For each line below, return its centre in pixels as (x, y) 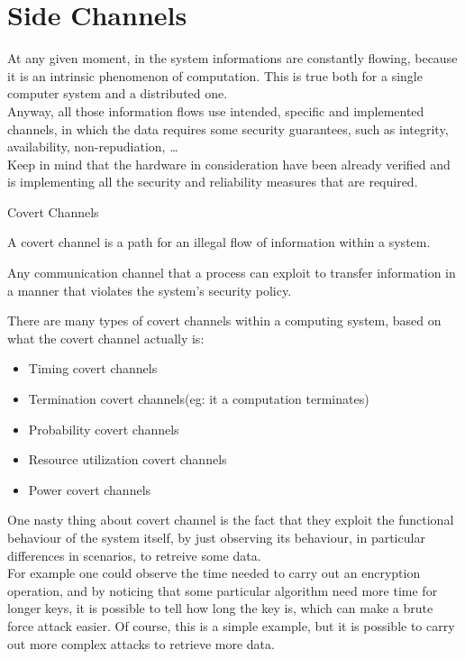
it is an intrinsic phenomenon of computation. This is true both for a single (215, 75)
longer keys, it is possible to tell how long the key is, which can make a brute (220, 608)
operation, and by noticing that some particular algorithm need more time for (223, 590)
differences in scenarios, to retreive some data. (134, 555)
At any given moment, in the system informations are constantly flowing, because (232, 58)
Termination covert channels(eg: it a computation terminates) (199, 399)
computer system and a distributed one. (118, 93)
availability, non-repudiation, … (93, 146)
